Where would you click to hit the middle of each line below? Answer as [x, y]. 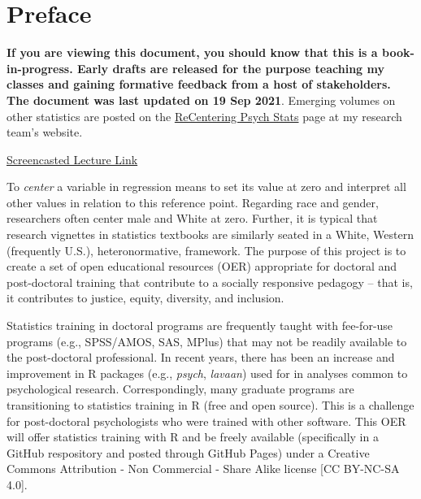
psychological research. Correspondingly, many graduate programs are [180, 389]
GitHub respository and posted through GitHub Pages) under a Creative [188, 452]
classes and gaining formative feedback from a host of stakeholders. [199, 84]
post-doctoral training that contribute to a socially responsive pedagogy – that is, [210, 282]
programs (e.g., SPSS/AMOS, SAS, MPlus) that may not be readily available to [207, 341]
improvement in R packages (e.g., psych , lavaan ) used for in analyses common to [207, 373]
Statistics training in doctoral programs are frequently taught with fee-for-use [200, 325]
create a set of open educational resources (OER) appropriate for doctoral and [202, 266]
